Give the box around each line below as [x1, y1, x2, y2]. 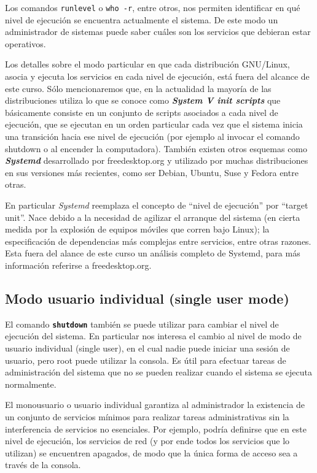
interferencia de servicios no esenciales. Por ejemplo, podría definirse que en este [5, 422, 307, 435]
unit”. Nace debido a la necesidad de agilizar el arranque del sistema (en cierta [5, 210, 300, 223]
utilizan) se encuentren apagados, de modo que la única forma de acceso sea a [5, 446, 298, 459]
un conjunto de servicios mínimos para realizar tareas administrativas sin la [5, 410, 289, 423]
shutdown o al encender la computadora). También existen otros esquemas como [5, 142, 308, 155]
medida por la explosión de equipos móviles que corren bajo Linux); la [5, 223, 270, 236]
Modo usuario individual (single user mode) [5, 288, 289, 307]
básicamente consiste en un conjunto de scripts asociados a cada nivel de [5, 106, 278, 118]
